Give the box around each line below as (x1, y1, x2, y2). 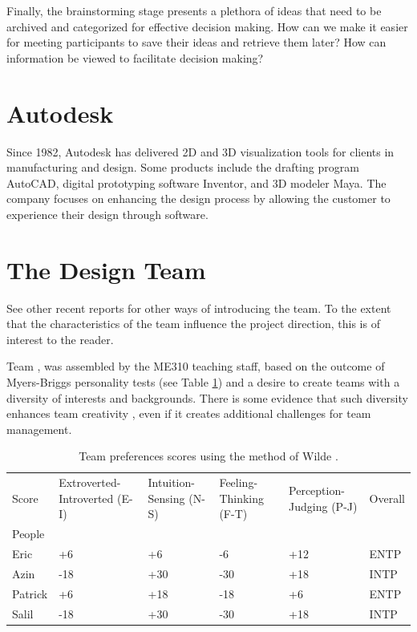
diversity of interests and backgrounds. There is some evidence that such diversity (6, 389, 408, 406)
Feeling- (219, 474, 258, 491)
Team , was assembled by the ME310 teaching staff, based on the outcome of (6, 358, 385, 375)
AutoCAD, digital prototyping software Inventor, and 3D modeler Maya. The (6, 174, 387, 191)
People (12, 525, 45, 542)
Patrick (12, 585, 48, 602)
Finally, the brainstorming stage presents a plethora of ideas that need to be (6, 2, 382, 18)
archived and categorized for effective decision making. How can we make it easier (6, 18, 408, 34)
